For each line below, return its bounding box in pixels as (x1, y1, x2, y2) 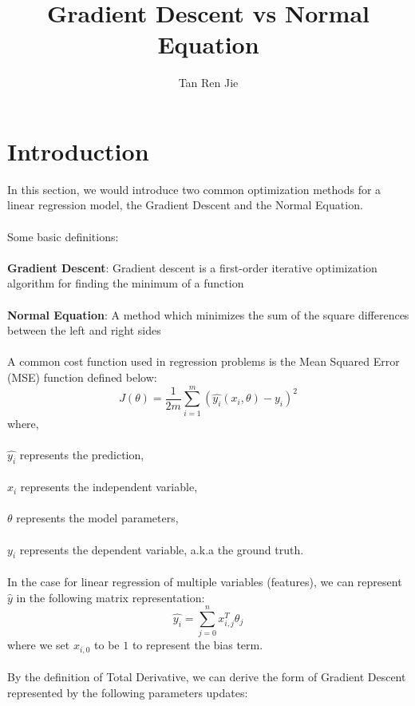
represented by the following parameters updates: (7, 684, 248, 700)
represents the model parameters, (16, 510, 179, 526)
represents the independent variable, (20, 478, 198, 495)
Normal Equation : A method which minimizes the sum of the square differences (7, 306, 409, 323)
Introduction (7, 134, 149, 167)
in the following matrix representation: (16, 589, 205, 605)
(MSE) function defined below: (7, 368, 157, 385)
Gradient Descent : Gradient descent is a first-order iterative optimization (7, 259, 377, 276)
